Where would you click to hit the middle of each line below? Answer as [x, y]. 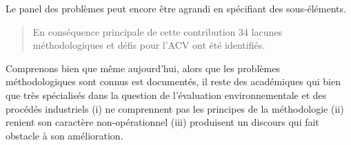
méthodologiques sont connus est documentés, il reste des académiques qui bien [173, 81]
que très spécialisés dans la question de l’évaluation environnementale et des [166, 94]
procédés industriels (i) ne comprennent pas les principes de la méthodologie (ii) [175, 108]
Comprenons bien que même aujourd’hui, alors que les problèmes [143, 68]
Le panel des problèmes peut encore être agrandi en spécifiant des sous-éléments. [176, 8]
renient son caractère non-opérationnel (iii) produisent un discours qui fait [162, 122]
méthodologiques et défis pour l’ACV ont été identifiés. [149, 45]
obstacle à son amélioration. [64, 135]
